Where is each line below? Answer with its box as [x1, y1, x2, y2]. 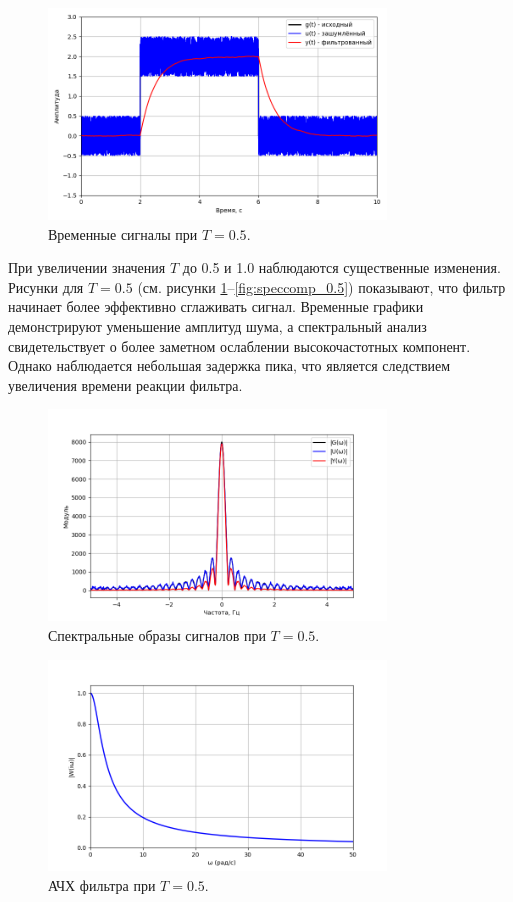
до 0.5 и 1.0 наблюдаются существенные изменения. [182, 257, 501, 278]
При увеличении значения [8, 257, 166, 278]
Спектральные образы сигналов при [48, 624, 266, 645]
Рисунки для [8, 276, 84, 297]
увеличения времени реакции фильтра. [8, 374, 243, 395]
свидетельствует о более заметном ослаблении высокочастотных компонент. [8, 335, 471, 356]
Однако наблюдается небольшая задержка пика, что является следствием [8, 355, 451, 376]
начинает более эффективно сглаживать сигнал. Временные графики [8, 296, 424, 317]
